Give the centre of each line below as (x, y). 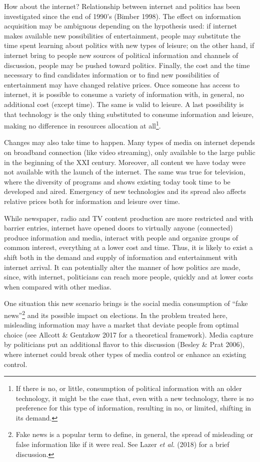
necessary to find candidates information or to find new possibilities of (111, 75)
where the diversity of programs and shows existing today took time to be (117, 181)
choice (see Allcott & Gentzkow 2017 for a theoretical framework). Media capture (129, 334)
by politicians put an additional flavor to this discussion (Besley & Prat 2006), (124, 344)
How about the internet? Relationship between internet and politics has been (122, 6)
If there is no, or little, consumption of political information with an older (129, 388)
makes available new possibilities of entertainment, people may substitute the (122, 35)
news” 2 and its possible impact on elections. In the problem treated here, (116, 314)
